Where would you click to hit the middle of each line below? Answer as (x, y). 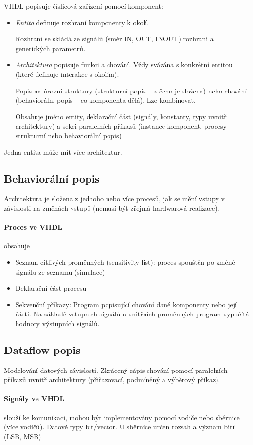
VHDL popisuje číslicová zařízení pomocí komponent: (83, 6)
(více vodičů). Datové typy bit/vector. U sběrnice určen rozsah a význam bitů (120, 427)
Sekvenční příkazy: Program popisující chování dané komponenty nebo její (126, 304)
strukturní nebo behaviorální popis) (68, 135)
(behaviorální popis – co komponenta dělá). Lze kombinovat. (105, 100)
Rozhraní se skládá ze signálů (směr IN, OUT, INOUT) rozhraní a (114, 39)
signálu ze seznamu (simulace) (60, 271)
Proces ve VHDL (33, 227)
